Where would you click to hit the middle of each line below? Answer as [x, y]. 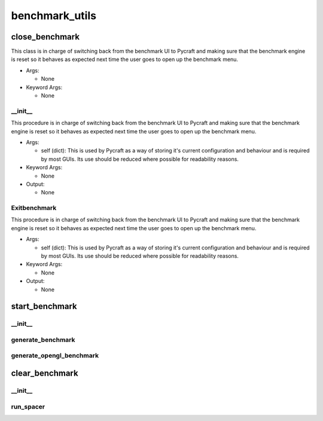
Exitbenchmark [34, 208]
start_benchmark [44, 306]
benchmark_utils [54, 16]
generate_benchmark [43, 340]
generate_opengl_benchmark [55, 356]
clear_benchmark [45, 373]
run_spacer [28, 407]
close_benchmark [45, 37]
